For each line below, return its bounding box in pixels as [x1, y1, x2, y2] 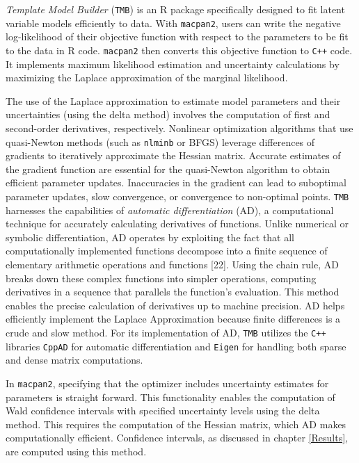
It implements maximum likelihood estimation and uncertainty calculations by [6, 56, 340, 71]
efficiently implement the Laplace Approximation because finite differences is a [6, 311, 341, 326]
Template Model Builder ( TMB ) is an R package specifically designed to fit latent [6, 2, 345, 16]
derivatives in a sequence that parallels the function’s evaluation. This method [6, 284, 340, 299]
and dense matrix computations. [6, 352, 143, 367]
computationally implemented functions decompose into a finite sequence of [6, 243, 328, 258]
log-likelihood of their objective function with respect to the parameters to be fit [6, 29, 349, 44]
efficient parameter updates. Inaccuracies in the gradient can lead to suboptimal [6, 175, 346, 190]
